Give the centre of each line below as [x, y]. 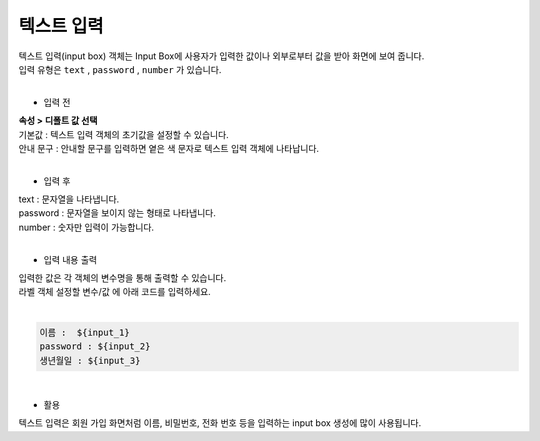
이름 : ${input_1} [84, 332]
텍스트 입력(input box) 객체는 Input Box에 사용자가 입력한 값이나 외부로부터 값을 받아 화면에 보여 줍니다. [221, 56]
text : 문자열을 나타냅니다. [69, 199]
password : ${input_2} [95, 346]
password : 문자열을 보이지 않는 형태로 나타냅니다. [117, 213]
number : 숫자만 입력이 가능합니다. [86, 227]
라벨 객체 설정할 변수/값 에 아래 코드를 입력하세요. [115, 292]
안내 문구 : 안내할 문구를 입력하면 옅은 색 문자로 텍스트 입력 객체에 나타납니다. [169, 148]
